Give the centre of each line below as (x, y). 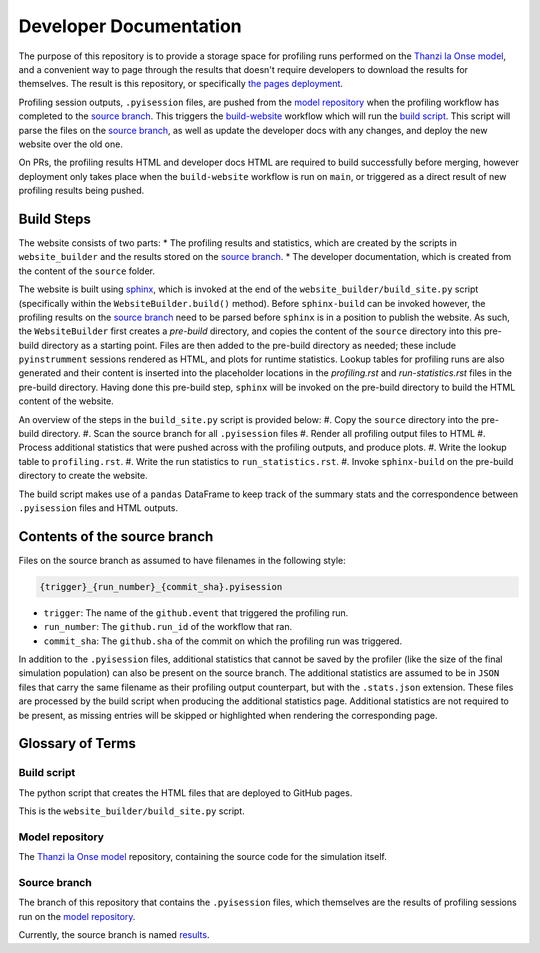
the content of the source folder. (86, 271)
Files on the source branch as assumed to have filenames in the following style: (182, 560)
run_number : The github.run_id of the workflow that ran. (168, 627)
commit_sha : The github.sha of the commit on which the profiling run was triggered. (223, 641)
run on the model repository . (77, 916)
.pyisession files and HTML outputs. (98, 508)
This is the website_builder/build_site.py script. (131, 811)
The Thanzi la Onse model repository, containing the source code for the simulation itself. (202, 857)
